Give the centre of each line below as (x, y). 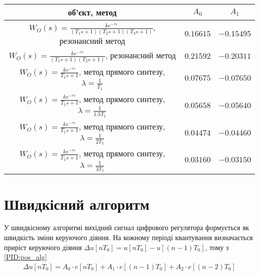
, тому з (217, 247)
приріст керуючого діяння (43, 247)
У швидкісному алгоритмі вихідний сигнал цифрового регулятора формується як (127, 227)
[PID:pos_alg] (26, 257)
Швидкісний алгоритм (77, 204)
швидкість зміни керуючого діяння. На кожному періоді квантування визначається (129, 237)
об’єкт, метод (92, 12)
